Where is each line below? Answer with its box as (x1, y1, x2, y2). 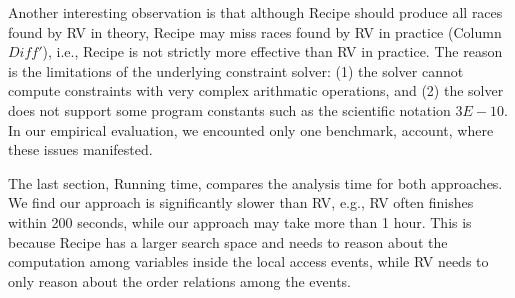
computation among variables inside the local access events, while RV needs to (8, 251, 489, 272)
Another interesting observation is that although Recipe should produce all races (8, 2, 503, 22)
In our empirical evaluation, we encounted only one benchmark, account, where (8, 119, 494, 140)
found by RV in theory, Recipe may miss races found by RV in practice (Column (8, 21, 502, 42)
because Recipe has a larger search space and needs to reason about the (8, 231, 448, 252)
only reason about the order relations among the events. (8, 270, 351, 291)
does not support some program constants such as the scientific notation (8, 99, 451, 120)
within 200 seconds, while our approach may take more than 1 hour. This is (8, 211, 472, 232)
